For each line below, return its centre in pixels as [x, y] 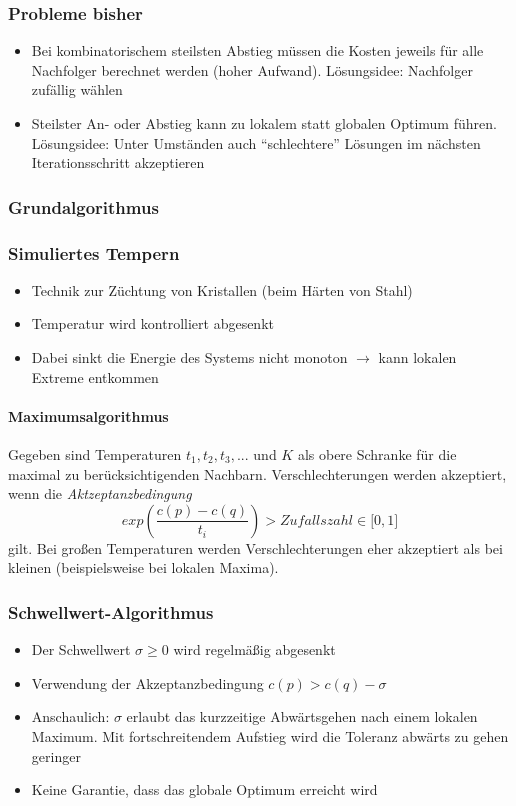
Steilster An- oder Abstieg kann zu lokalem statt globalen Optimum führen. [264, 123]
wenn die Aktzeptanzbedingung [100, 493]
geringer [56, 755]
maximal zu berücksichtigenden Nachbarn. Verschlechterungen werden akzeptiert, [257, 473]
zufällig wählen [77, 89]
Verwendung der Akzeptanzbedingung [147, 682]
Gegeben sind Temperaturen [95, 454]
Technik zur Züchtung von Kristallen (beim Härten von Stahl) [222, 289]
